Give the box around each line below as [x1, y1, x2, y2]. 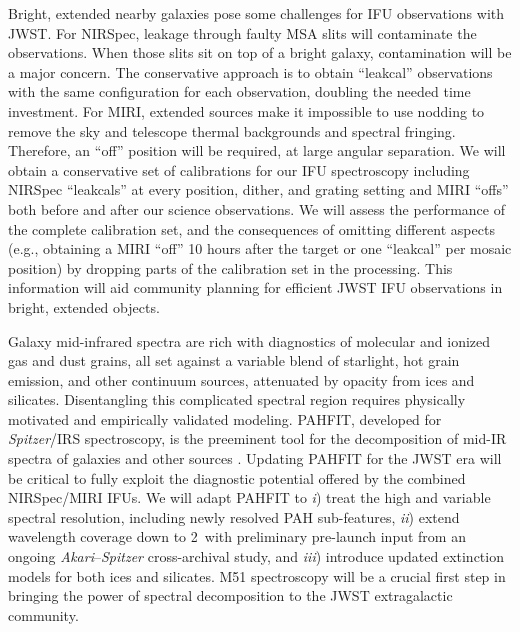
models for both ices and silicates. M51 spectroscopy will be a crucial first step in [8, 565, 506, 586]
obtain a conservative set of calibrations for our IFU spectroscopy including [8, 159, 470, 180]
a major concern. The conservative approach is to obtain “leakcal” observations [8, 61, 493, 82]
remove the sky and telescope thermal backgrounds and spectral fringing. [8, 120, 456, 141]
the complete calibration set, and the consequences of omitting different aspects [8, 218, 495, 239]
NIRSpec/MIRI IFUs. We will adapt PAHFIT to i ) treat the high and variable [8, 487, 491, 508]
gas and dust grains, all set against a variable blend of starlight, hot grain [8, 350, 460, 371]
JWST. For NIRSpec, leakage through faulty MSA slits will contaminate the [8, 22, 477, 43]
